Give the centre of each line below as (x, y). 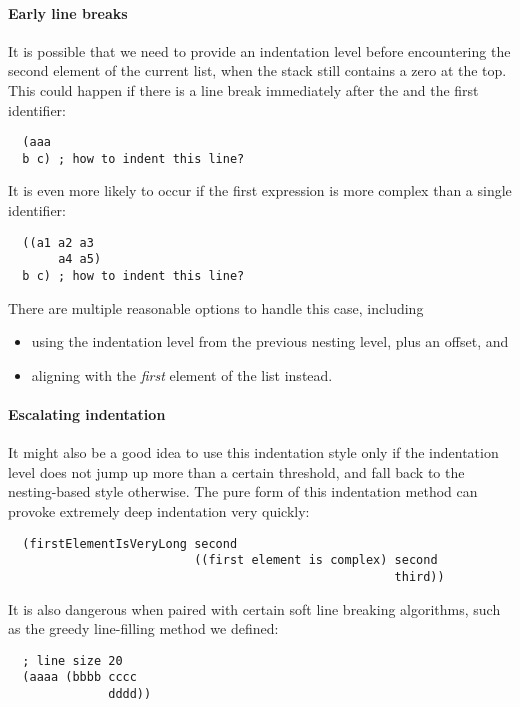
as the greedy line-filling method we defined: (143, 628)
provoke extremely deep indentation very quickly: (159, 511)
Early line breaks (68, 12)
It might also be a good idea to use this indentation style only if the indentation (253, 452)
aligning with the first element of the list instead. (182, 374)
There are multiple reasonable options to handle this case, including (216, 307)
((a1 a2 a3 (58, 242)
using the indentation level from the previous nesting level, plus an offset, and (270, 341)
